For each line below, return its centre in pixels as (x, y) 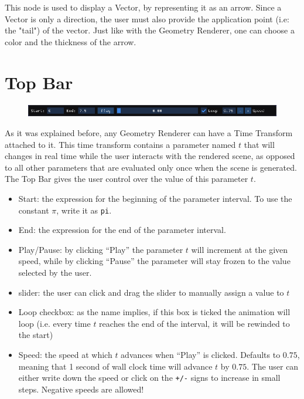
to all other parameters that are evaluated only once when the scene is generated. (151, 167)
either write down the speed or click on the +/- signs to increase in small (149, 378)
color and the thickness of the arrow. (71, 41)
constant (34, 210)
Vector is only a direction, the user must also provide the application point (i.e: (147, 18)
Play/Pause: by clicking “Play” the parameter (101, 249)
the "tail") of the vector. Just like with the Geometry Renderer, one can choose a (150, 30)
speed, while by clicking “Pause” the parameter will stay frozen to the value (154, 261)
